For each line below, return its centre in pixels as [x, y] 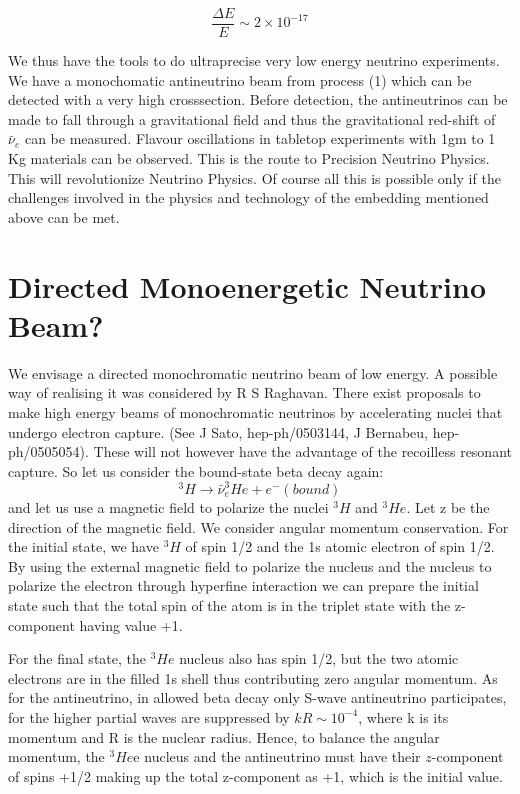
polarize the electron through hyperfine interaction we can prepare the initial [243, 585]
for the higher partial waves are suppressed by [149, 716]
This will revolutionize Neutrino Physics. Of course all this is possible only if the [254, 177]
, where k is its [403, 716]
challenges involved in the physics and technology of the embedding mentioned [248, 197]
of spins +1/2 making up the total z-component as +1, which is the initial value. [255, 775]
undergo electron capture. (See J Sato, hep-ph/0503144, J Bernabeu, [218, 431]
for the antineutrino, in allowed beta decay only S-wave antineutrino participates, [257, 697]
